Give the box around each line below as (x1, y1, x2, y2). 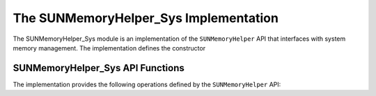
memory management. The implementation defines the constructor (13, 44, 205, 52)
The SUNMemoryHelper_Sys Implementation (13, 10, 279, 26)
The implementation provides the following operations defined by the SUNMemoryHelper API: (13, 80, 281, 88)
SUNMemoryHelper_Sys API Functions (13, 62, 185, 74)
